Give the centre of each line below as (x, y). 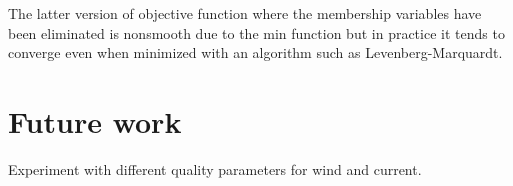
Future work (95, 120)
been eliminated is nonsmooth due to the (133, 32)
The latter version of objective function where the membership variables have (245, 13)
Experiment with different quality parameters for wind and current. (215, 168)
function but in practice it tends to (398, 32)
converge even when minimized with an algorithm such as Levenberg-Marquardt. (255, 52)
